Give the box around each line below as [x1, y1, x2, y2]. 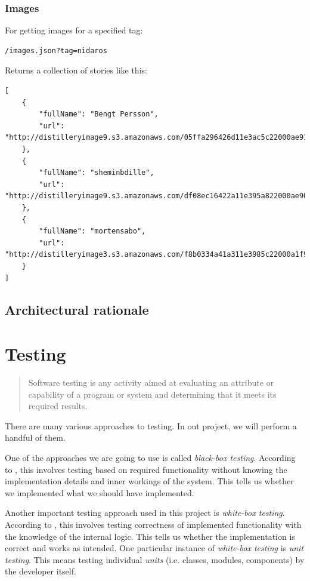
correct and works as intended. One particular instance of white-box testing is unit [5, 542, 304, 554]
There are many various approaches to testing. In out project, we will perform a [5, 419, 297, 432]
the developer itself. [5, 565, 76, 577]
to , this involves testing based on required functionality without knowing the [5, 463, 287, 475]
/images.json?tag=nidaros [5, 46, 107, 55]
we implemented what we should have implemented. [5, 486, 194, 499]
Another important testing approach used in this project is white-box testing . [5, 506, 285, 519]
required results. [28, 399, 88, 412]
